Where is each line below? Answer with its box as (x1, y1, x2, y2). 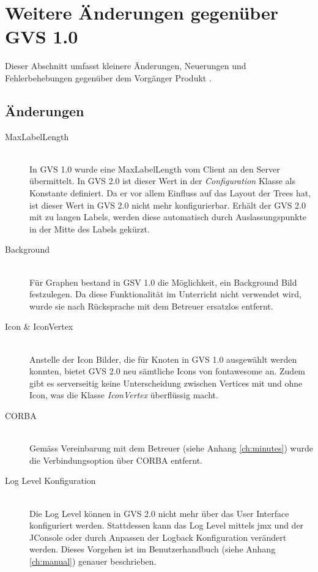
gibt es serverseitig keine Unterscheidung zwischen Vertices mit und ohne (29, 376, 303, 389)
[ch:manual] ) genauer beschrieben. (29, 554, 157, 567)
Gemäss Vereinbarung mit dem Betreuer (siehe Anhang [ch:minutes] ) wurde (29, 442, 313, 455)
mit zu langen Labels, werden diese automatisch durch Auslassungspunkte (29, 210, 307, 223)
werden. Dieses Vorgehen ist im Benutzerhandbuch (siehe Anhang (29, 543, 276, 555)
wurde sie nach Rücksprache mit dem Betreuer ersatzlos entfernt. (29, 299, 273, 312)
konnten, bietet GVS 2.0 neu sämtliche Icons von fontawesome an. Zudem (29, 365, 306, 377)
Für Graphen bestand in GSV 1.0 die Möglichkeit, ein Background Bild (29, 275, 297, 288)
